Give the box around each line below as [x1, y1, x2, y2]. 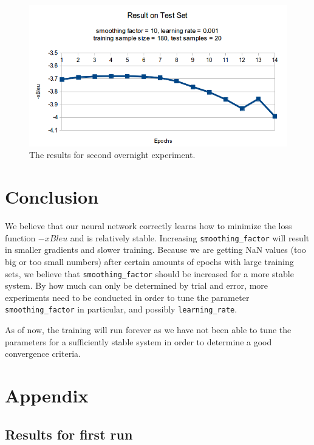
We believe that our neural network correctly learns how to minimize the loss [5, 219, 292, 232]
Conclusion [5, 184, 99, 209]
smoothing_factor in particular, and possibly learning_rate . [5, 303, 237, 316]
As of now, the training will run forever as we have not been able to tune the [5, 323, 292, 336]
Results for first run [5, 424, 133, 443]
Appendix [5, 383, 89, 408]
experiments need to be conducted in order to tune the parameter [5, 291, 250, 303]
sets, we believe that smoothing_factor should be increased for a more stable [5, 267, 294, 280]
